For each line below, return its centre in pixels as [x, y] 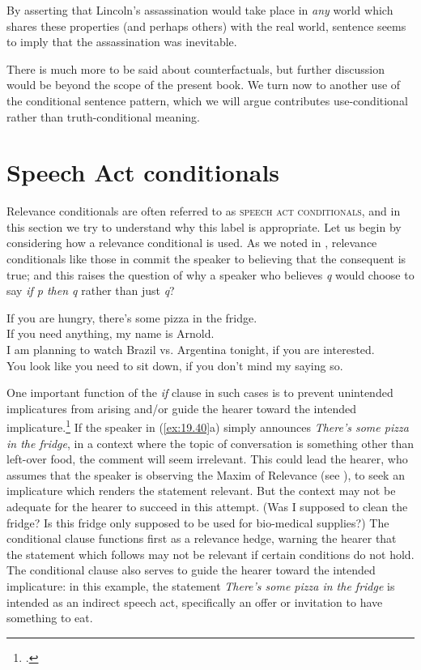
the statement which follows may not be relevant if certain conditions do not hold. [210, 554]
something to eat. [50, 618]
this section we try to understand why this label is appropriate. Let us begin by [204, 226]
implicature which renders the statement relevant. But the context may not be [201, 491]
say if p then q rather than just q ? [91, 290]
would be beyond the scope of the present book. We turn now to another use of [204, 85]
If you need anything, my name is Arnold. [111, 333]
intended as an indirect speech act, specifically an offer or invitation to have [195, 602]
